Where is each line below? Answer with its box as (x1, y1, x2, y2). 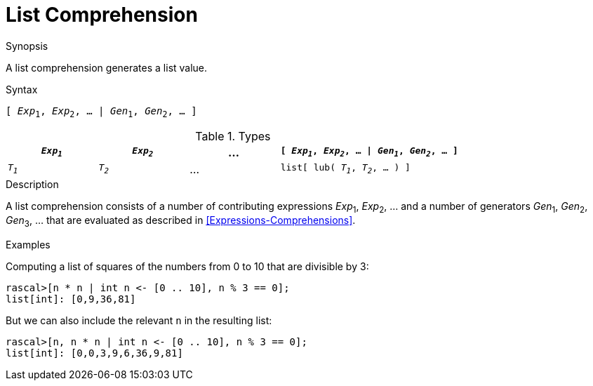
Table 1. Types (195, 128, 271, 143)
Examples (6, 239, 51, 251)
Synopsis (6, 39, 48, 52)
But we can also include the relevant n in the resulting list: (6, 314, 272, 327)
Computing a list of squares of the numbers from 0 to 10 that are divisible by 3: (6, 260, 369, 273)
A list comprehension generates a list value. (6, 61, 208, 74)
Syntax (6, 83, 38, 95)
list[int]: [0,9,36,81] (6, 293, 136, 305)
